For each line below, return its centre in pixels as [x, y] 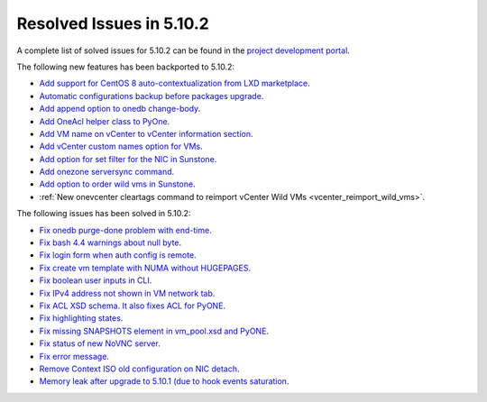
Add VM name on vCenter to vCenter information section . [146, 133]
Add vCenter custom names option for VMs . [121, 146]
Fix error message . [74, 356]
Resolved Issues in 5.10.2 [113, 23]
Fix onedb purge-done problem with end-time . [125, 230]
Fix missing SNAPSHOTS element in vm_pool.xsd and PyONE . [154, 331]
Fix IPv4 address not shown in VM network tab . [127, 293]
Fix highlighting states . [81, 318]
